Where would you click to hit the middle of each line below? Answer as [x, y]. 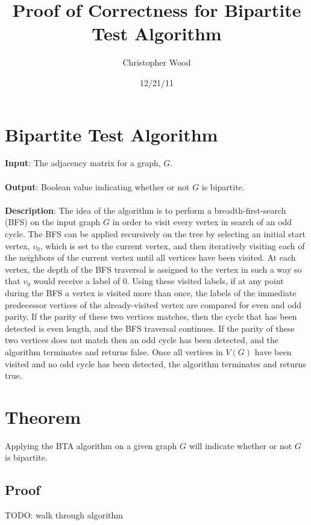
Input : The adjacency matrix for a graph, [83, 163]
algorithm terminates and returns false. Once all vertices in [114, 351]
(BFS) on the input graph [53, 222]
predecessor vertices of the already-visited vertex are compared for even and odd [153, 304]
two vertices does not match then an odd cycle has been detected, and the [142, 340]
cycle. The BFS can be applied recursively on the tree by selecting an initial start [155, 234]
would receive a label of [77, 281]
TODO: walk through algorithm [64, 515]
